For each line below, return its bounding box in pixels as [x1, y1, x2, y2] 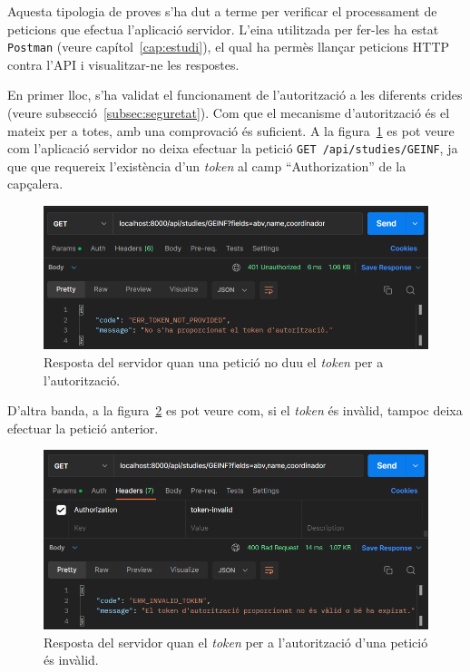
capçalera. [7, 174, 64, 193]
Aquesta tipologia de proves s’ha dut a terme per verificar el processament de [7, 2, 437, 20]
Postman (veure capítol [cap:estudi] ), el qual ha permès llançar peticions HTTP [7, 37, 450, 56]
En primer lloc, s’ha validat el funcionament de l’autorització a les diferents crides [7, 85, 463, 104]
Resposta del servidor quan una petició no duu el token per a [44, 353, 384, 372]
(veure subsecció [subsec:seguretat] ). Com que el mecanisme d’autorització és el [7, 103, 450, 122]
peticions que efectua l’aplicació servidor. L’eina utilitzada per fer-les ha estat [7, 19, 439, 38]
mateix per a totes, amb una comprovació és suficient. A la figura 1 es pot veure [7, 121, 455, 140]
